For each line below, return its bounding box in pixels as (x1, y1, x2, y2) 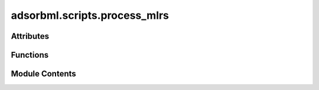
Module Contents (11, 69, 76, 79)
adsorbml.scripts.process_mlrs (11, 9, 170, 22)
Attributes (11, 31, 50, 41)
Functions (11, 50, 49, 60)
